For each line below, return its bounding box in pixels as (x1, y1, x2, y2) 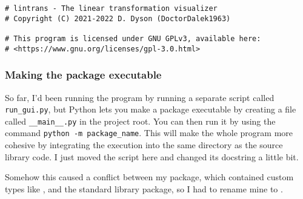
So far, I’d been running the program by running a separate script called (5, 91, 275, 103)
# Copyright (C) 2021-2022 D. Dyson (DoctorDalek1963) (5, 14, 231, 23)
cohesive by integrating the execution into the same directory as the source (5, 139, 283, 151)
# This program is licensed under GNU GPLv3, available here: (5, 34, 261, 43)
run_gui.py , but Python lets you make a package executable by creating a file (5, 103, 296, 116)
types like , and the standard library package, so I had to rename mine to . (5, 182, 283, 195)
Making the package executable (5, 67, 162, 82)
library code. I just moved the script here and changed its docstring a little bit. (5, 150, 299, 163)
